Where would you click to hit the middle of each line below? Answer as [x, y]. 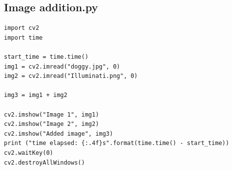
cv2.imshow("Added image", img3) [58, 134]
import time [23, 37]
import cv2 [22, 28]
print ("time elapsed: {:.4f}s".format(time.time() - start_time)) [117, 143]
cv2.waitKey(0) [29, 153]
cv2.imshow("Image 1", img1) [52, 114]
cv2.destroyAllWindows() [44, 162]
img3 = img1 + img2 [36, 95]
